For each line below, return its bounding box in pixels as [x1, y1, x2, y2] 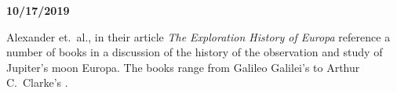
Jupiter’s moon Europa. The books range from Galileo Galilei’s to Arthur [6, 59, 360, 75]
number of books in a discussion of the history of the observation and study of [6, 44, 383, 60]
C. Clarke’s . [6, 74, 68, 91]
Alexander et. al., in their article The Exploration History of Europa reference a [6, 28, 391, 45]
